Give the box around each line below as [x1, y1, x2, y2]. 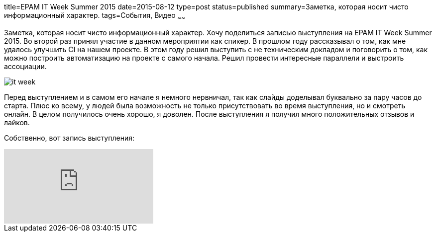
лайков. [4, 118, 30, 127]
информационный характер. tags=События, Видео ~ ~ [4, 11, 185, 21]
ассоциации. [4, 62, 47, 71]
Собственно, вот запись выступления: [4, 133, 134, 142]
